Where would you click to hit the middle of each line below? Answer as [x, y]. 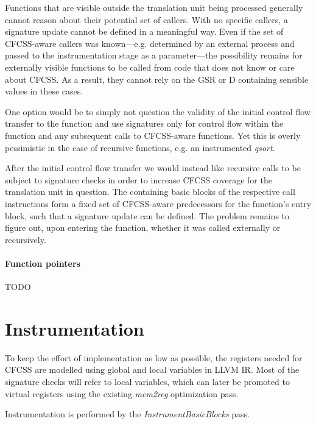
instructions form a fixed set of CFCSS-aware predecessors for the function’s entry [158, 203]
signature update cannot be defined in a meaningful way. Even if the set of [144, 31]
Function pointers [43, 263]
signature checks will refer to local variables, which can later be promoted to [147, 381]
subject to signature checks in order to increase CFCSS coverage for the [139, 179]
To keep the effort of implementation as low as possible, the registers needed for [154, 357]
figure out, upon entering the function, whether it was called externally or [143, 228]
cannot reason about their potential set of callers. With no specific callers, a [146, 19]
